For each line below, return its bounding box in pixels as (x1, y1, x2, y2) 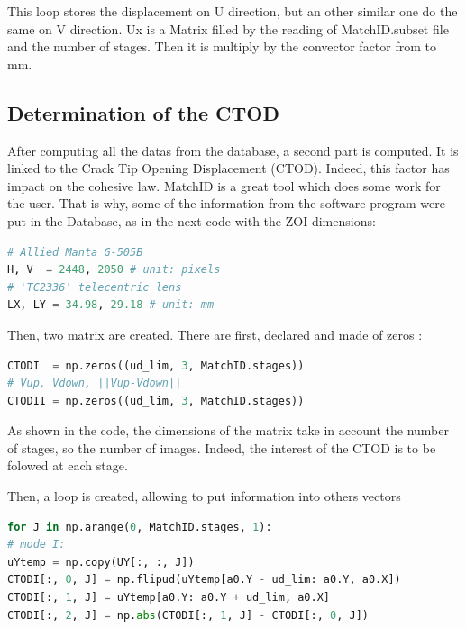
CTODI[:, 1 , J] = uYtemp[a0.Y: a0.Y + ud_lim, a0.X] (7, 591, 331, 605)
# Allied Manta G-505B (7, 245, 143, 259)
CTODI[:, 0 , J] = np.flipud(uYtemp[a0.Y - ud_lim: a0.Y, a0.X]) (7, 573, 401, 587)
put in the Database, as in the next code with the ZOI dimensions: (7, 211, 376, 230)
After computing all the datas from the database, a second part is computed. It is (7, 141, 459, 160)
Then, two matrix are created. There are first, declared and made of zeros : (7, 324, 423, 343)
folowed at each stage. (7, 456, 128, 475)
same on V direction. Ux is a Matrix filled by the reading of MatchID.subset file (7, 19, 449, 38)
